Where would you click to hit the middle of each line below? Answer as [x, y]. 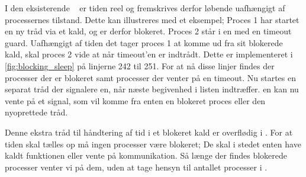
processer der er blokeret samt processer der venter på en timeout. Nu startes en [151, 77]
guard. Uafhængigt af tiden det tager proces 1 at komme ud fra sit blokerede [144, 42]
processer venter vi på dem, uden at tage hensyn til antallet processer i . [136, 167]
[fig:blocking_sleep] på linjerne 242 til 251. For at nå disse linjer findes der [140, 65]
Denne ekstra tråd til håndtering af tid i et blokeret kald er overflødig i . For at [149, 132]
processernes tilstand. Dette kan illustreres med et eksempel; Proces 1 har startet [152, 19]
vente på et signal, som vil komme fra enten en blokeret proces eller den [135, 100]
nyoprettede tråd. [36, 112]
